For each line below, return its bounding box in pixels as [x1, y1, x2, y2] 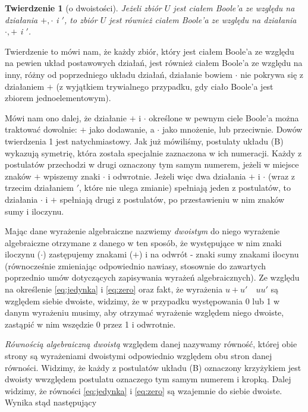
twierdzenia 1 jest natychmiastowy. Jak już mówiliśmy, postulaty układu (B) [5, 134, 284, 147]
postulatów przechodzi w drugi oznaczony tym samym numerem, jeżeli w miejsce [5, 158, 299, 171]
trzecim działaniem [5, 181, 74, 194]
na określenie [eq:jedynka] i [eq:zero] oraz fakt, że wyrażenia [5, 283, 223, 295]
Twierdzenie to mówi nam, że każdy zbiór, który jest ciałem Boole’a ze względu [5, 45, 294, 57]
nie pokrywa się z [240, 68, 304, 80]
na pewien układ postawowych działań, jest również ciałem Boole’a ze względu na [5, 56, 303, 69]
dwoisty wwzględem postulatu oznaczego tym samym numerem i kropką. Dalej [5, 373, 291, 385]
